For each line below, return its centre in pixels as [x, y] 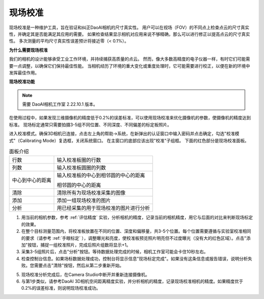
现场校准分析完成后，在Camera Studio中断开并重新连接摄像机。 [86, 275]
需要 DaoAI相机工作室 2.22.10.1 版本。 [60, 104]
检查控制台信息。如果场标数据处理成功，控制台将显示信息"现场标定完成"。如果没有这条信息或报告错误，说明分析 [135, 258]
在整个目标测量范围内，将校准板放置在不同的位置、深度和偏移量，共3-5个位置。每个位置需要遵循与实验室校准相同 [136, 231]
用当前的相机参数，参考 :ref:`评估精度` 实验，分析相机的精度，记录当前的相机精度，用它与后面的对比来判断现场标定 [137, 217]
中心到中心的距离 [32, 180]
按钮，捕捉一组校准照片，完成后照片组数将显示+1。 [79, 245]
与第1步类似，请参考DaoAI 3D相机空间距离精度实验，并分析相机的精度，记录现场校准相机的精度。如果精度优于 [132, 281]
